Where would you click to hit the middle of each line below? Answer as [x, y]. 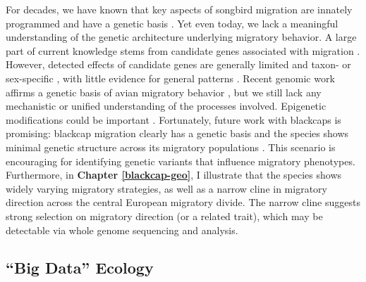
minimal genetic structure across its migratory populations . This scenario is [171, 147]
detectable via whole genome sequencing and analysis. [122, 230]
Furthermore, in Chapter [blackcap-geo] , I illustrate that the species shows [174, 175]
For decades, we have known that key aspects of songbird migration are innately [179, 9]
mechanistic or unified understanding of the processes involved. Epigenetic [166, 106]
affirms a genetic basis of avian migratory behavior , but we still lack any [164, 92]
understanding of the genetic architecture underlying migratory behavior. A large [181, 37]
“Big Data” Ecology [80, 268]
